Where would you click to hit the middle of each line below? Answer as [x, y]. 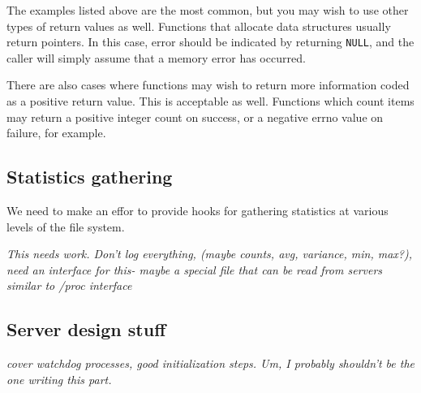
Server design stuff [86, 329]
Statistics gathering [90, 177]
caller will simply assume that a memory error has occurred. [156, 57]
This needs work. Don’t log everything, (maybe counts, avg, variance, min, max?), [209, 254]
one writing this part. [59, 379]
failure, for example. [56, 133]
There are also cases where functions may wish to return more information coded [208, 85]
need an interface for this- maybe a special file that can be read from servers [195, 269]
